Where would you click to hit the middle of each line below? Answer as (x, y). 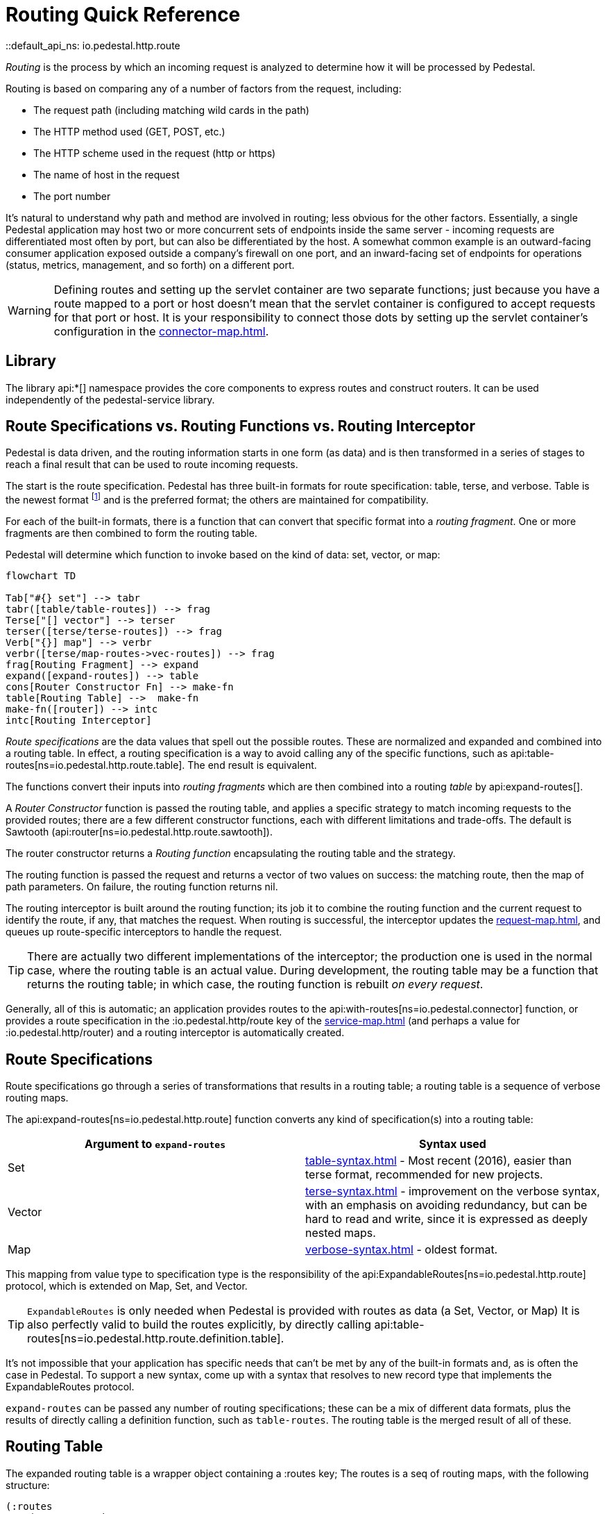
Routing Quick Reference (123, 15)
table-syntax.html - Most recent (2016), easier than (438, 1160)
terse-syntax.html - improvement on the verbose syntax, (453, 1191)
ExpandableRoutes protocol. (70, 1386)
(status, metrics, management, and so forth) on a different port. (150, 265)
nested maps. (341, 1232)
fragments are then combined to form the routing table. (131, 533)
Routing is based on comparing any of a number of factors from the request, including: (204, 88)
